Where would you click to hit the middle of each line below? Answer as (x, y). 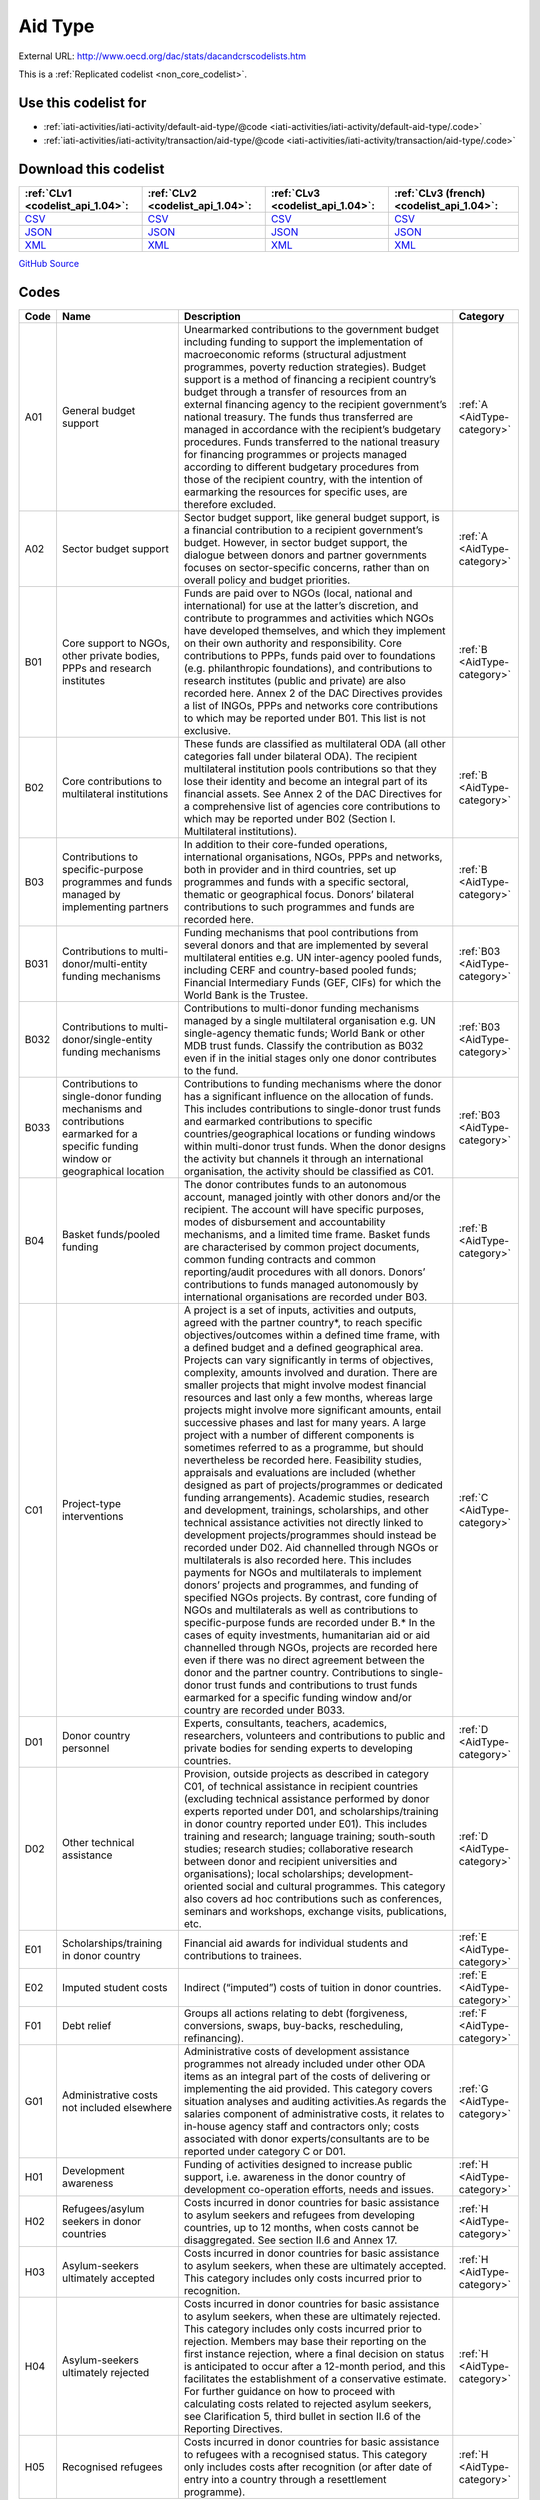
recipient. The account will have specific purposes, (304, 1210)
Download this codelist (91, 169)
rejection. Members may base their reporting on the (305, 2342)
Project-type (91, 1504)
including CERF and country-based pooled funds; (300, 970)
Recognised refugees (112, 2467)
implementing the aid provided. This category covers (308, 2089)
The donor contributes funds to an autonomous (295, 1185)
